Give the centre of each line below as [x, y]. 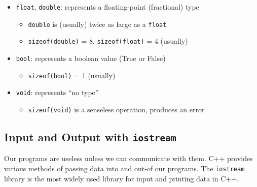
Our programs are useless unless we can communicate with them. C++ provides [128, 158]
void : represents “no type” [57, 92]
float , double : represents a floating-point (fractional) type [107, 7]
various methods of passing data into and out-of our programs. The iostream [124, 168]
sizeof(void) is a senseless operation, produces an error [116, 109]
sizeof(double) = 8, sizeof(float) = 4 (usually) [108, 41]
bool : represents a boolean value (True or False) [91, 58]
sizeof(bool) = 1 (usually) [72, 75]
